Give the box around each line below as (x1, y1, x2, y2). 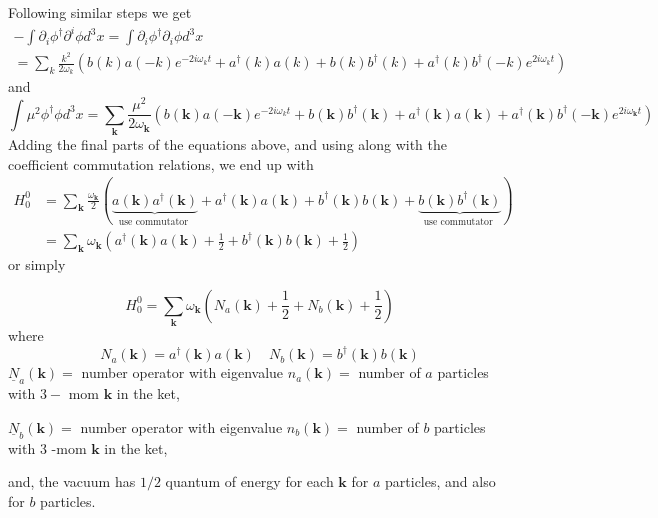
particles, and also (385, 471, 496, 492)
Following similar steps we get (8, 2, 192, 22)
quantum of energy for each (165, 471, 334, 492)
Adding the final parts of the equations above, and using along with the (8, 133, 447, 154)
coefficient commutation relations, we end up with (8, 153, 314, 174)
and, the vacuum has (8, 471, 136, 492)
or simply (8, 254, 66, 275)
